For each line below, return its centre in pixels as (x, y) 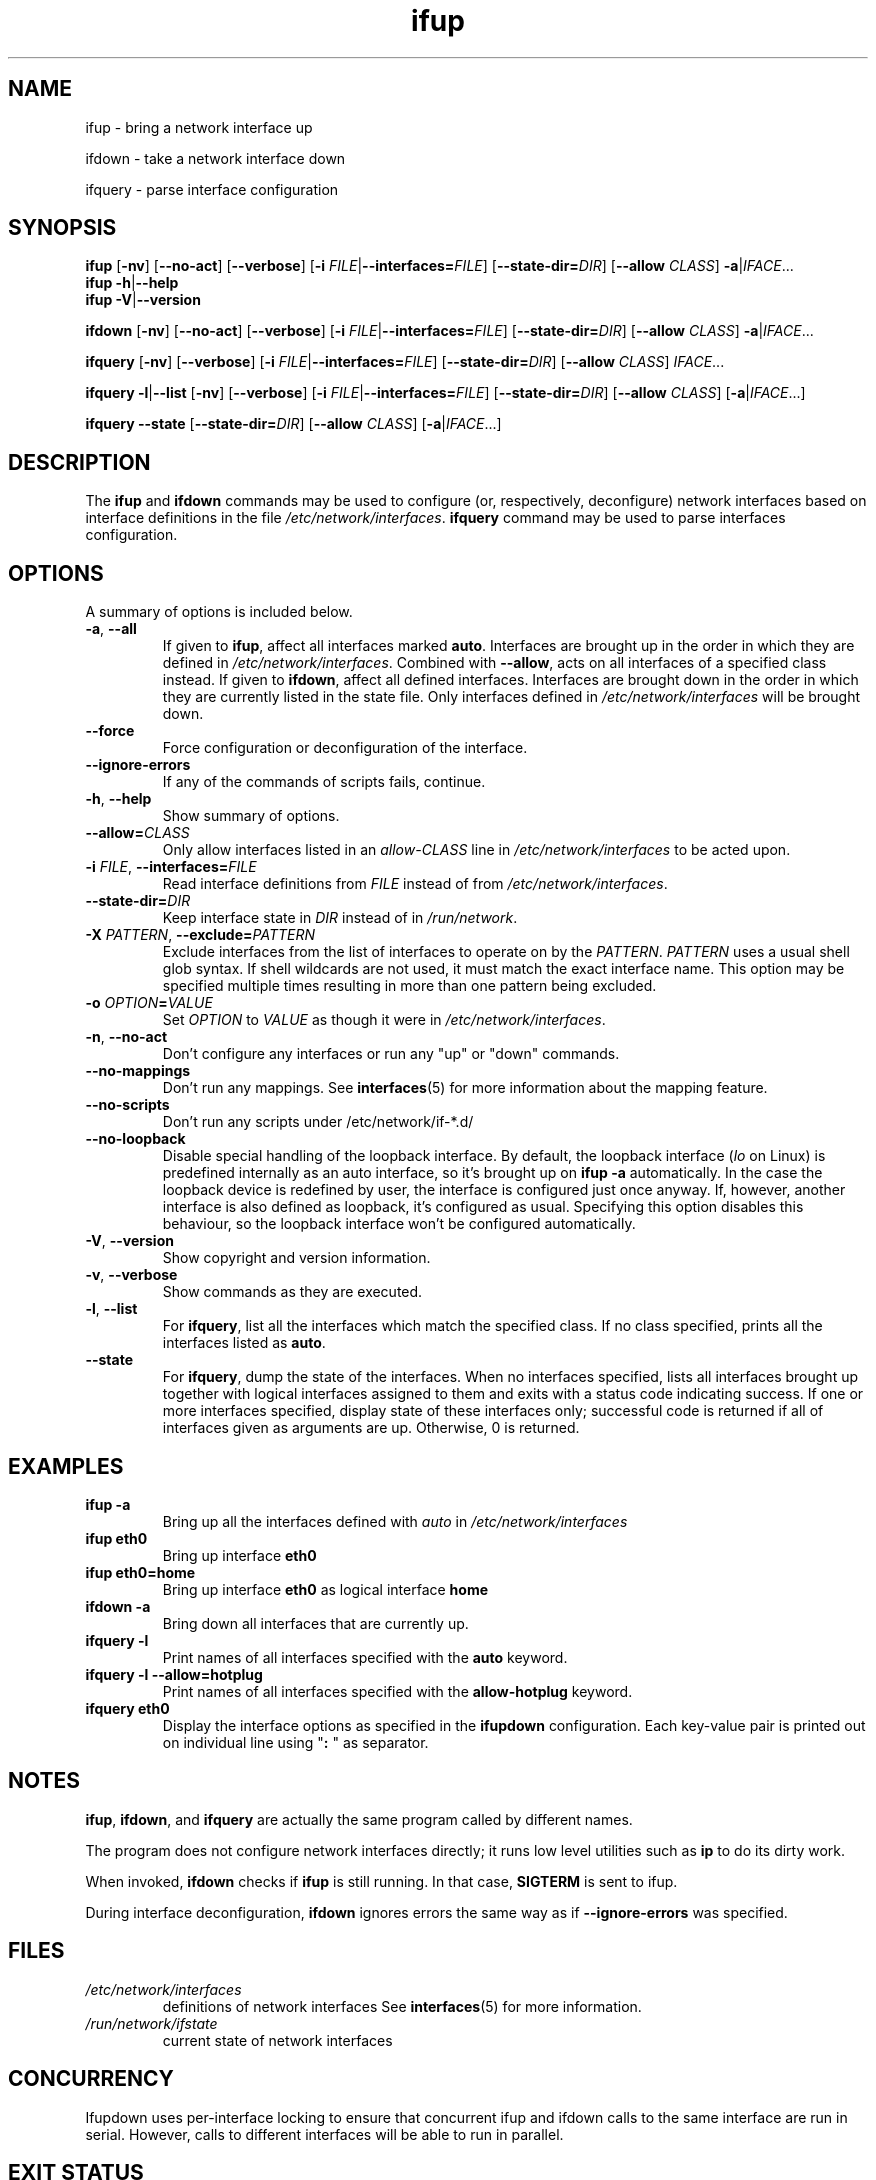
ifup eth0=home (140, 1572)
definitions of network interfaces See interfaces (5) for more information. (402, 2006)
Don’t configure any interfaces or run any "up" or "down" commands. (391, 1054)
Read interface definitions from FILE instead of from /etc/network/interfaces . (415, 884)
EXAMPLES (66, 1466)
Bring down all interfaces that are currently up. (315, 1623)
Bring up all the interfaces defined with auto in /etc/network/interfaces (395, 1521)
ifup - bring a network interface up (199, 127)
